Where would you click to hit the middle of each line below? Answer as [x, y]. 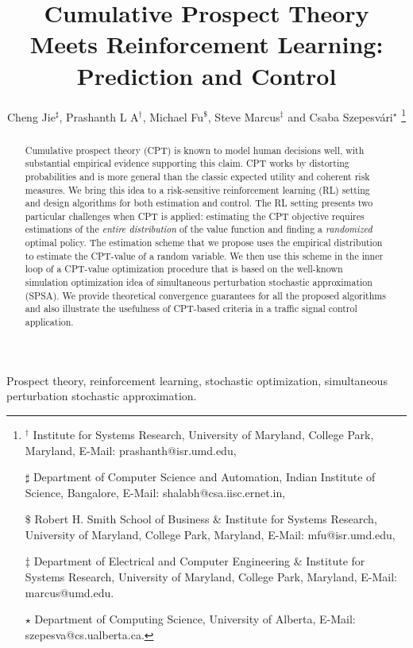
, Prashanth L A [99, 116]
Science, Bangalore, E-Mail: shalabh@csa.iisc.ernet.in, [155, 492]
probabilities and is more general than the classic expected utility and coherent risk [197, 176]
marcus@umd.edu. [69, 592]
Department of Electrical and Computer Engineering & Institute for [199, 561]
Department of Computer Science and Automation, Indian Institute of [204, 477]
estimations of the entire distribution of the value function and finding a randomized [199, 229]
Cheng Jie [31, 116]
